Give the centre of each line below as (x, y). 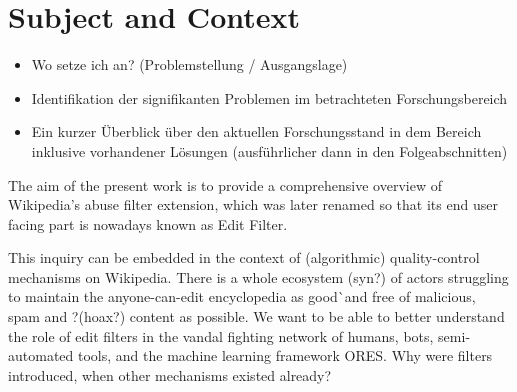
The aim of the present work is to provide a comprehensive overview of (225, 184)
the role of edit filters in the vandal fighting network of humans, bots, (221, 335)
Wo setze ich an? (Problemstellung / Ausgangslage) (189, 64)
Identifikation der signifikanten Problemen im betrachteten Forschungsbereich (269, 97)
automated (41, 355)
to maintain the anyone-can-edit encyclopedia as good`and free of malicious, (242, 296)
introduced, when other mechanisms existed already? (170, 374)
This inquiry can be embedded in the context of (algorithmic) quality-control (244, 257)
